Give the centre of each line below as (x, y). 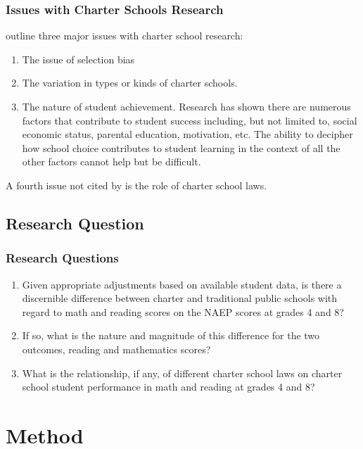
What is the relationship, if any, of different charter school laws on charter (182, 373)
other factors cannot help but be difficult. (112, 162)
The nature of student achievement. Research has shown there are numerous (186, 106)
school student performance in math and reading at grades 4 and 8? (168, 387)
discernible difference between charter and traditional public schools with (180, 298)
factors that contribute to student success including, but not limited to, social (190, 120)
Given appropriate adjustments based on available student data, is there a (182, 284)
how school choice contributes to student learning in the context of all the (181, 147)
